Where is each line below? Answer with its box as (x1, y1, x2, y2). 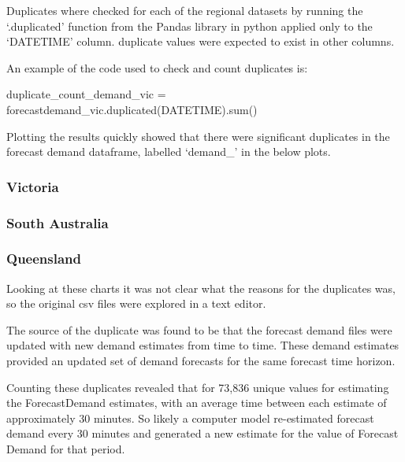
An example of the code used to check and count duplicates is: (6, 59, 308, 76)
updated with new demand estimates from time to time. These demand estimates (6, 337, 399, 353)
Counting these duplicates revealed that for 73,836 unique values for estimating (6, 379, 389, 395)
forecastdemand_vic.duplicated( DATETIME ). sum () (6, 101, 258, 117)
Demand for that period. (6, 441, 125, 456)
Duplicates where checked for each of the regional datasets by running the (6, 2, 363, 18)
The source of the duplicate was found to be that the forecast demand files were (6, 321, 392, 338)
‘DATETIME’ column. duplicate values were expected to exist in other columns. (6, 33, 395, 50)
